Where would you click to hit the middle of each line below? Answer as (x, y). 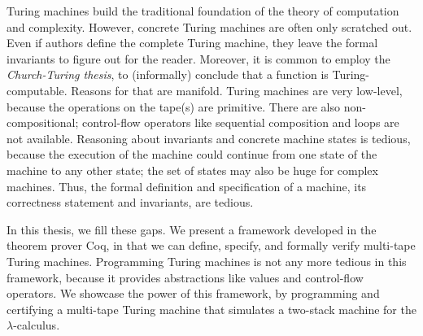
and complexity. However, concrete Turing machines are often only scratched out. (209, 26)
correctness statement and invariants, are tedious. (130, 202)
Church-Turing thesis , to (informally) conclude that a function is (168, 74)
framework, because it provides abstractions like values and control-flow (185, 277)
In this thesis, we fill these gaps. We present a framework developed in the (192, 229)
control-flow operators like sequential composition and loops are (241, 122)
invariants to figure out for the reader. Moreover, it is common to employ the (198, 58)
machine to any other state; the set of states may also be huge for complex (192, 170)
